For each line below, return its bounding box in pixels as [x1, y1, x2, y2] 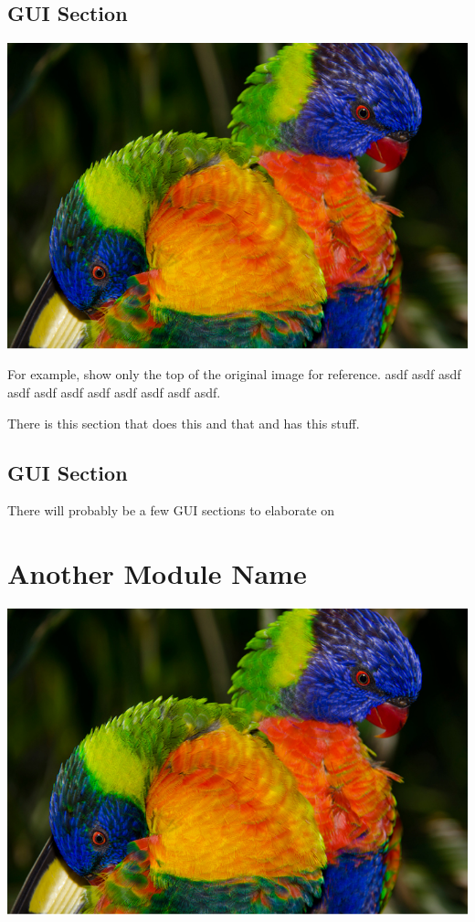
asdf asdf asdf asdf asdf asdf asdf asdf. [7, 382, 221, 401]
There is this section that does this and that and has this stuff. [7, 413, 360, 432]
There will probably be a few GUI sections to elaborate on [7, 501, 335, 520]
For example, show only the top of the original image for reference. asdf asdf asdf [7, 365, 461, 384]
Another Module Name [7, 555, 307, 592]
